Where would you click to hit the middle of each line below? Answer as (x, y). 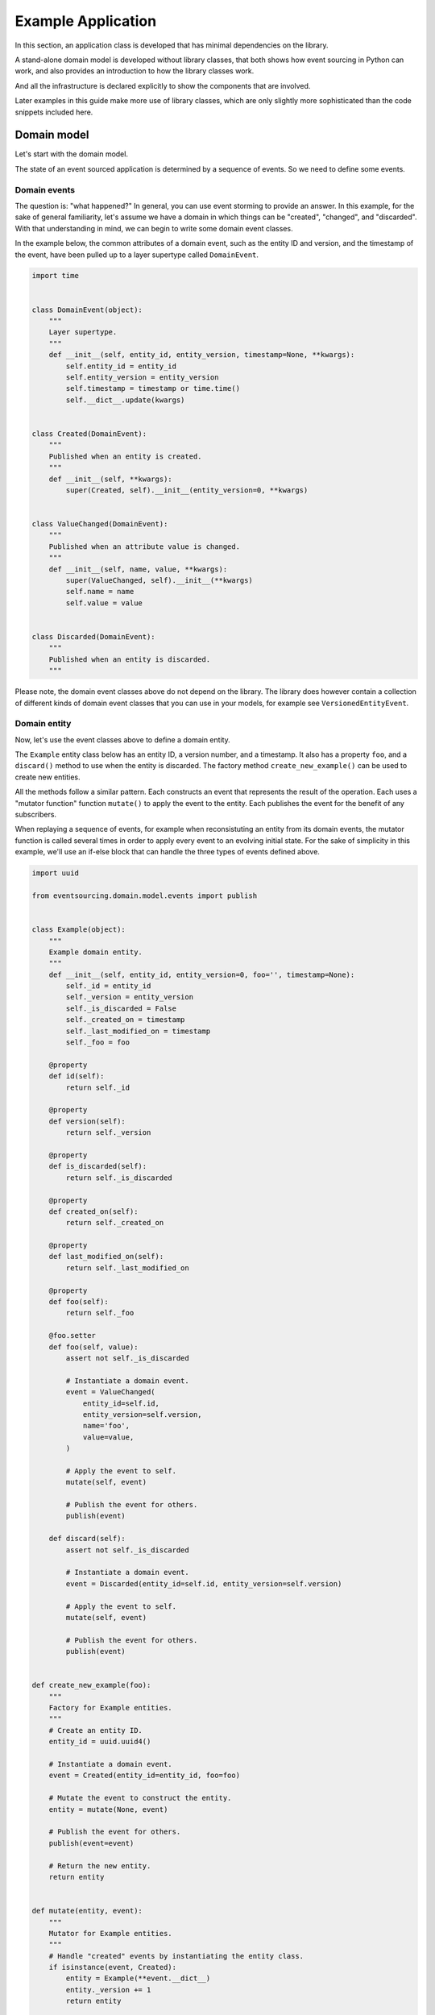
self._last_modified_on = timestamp (138, 1031)
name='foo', (106, 1426)
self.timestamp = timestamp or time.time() (153, 388)
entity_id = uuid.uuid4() (100, 1742)
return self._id (98, 1087)
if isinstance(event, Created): (113, 1967)
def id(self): (77, 1076)
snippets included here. (54, 112)
